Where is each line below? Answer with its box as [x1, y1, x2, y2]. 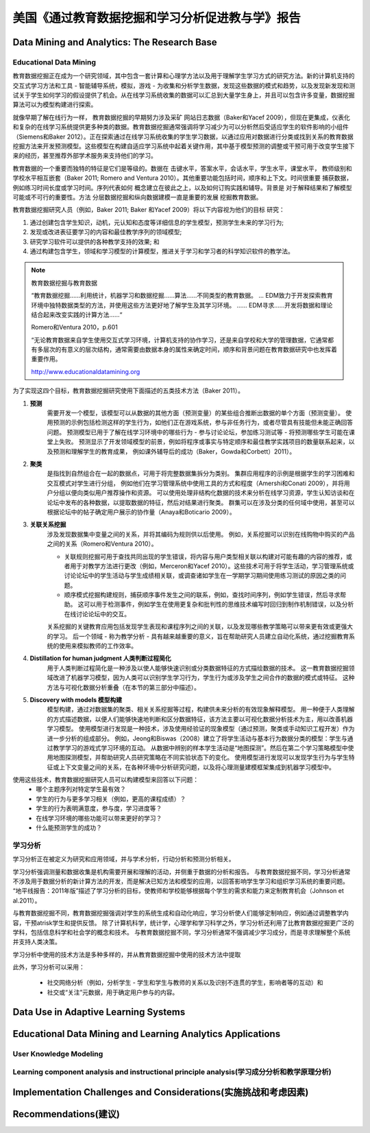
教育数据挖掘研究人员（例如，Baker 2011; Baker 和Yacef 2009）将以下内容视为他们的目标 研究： [12, 206, 285, 214]
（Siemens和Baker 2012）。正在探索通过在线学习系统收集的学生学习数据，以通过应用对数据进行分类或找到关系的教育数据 [12, 132, 354, 141]
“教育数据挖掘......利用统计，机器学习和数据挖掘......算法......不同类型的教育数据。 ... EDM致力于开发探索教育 [31, 292, 333, 300]
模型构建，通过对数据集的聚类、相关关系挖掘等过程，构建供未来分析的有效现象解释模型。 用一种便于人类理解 [47, 705, 355, 714]
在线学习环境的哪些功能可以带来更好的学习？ [36, 814, 162, 822]
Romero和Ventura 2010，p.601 [31, 323, 118, 331]
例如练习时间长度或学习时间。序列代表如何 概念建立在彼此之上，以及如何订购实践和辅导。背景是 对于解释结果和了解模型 [12, 183, 352, 191]
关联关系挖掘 [29, 520, 66, 528]
